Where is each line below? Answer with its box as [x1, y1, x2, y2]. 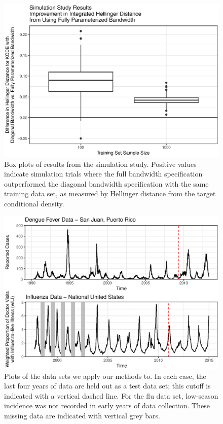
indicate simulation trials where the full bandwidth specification [4, 168, 203, 179]
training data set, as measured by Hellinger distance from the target [4, 188, 216, 199]
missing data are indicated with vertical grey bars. [4, 410, 160, 420]
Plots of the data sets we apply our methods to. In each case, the [4, 370, 206, 381]
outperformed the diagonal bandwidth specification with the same [4, 178, 209, 189]
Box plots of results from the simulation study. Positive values [4, 158, 197, 169]
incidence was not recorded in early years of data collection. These [4, 400, 210, 411]
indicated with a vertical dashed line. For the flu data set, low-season [4, 390, 218, 401]
